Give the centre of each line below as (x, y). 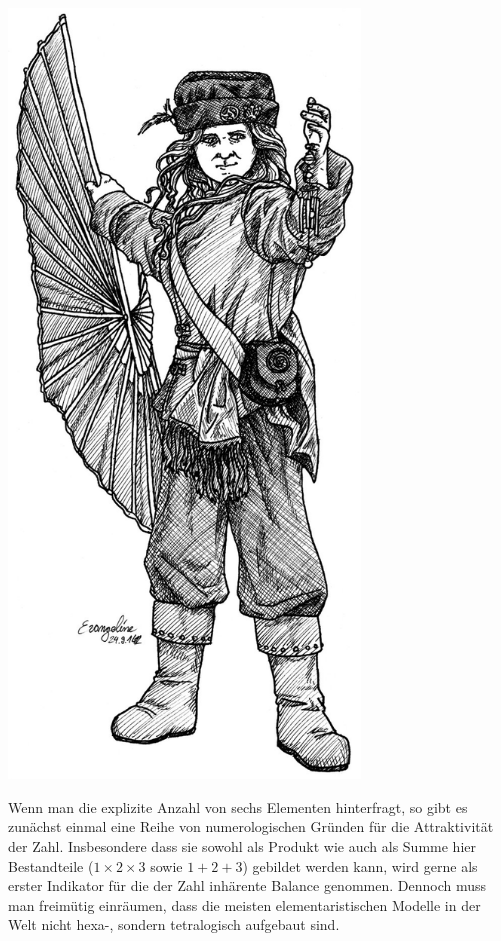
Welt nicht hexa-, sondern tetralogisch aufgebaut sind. (174, 924)
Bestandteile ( (51, 865)
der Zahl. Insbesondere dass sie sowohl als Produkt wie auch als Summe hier (242, 845)
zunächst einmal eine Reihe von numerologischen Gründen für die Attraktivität (251, 826)
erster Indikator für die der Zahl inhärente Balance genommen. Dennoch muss (247, 885)
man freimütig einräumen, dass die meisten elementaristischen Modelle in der (244, 904)
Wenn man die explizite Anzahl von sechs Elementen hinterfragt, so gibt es (238, 806)
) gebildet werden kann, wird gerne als (360, 865)
